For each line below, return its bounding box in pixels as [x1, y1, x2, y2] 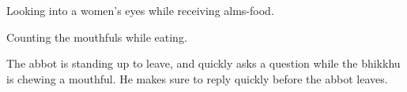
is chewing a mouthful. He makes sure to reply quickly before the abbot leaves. [6, 70, 388, 86]
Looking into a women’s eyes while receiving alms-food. [6, 2, 274, 18]
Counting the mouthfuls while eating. [6, 28, 187, 45]
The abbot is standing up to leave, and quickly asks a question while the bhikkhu [6, 55, 401, 72]
